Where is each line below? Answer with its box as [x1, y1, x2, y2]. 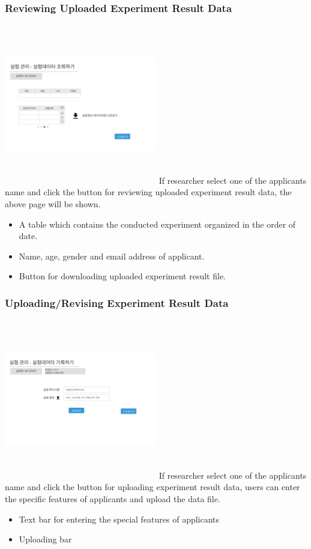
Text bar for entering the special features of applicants [19, 512, 220, 525]
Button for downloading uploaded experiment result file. [19, 270, 226, 282]
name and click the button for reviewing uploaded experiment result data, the [5, 186, 292, 198]
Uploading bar [19, 533, 72, 545]
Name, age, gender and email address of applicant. [19, 249, 205, 262]
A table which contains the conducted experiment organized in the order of [19, 217, 296, 230]
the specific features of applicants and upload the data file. [5, 492, 220, 505]
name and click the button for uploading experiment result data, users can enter [5, 481, 300, 493]
